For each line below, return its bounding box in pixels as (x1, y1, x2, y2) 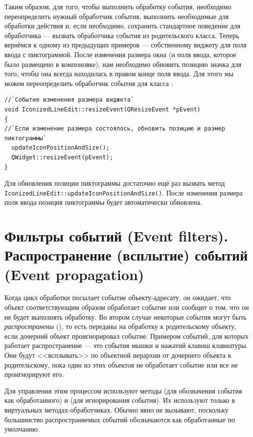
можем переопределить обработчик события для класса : (4, 78, 173, 88)
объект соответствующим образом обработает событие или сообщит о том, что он (4, 302, 249, 312)
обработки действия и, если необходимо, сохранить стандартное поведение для (4, 21, 241, 31)
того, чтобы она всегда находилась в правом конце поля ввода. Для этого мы (4, 68, 234, 79)
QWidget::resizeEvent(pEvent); (11, 153, 113, 161)
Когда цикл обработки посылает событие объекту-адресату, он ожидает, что (4, 292, 231, 303)
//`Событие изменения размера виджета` (4, 96, 134, 104)
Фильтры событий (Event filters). (4, 226, 229, 246)
